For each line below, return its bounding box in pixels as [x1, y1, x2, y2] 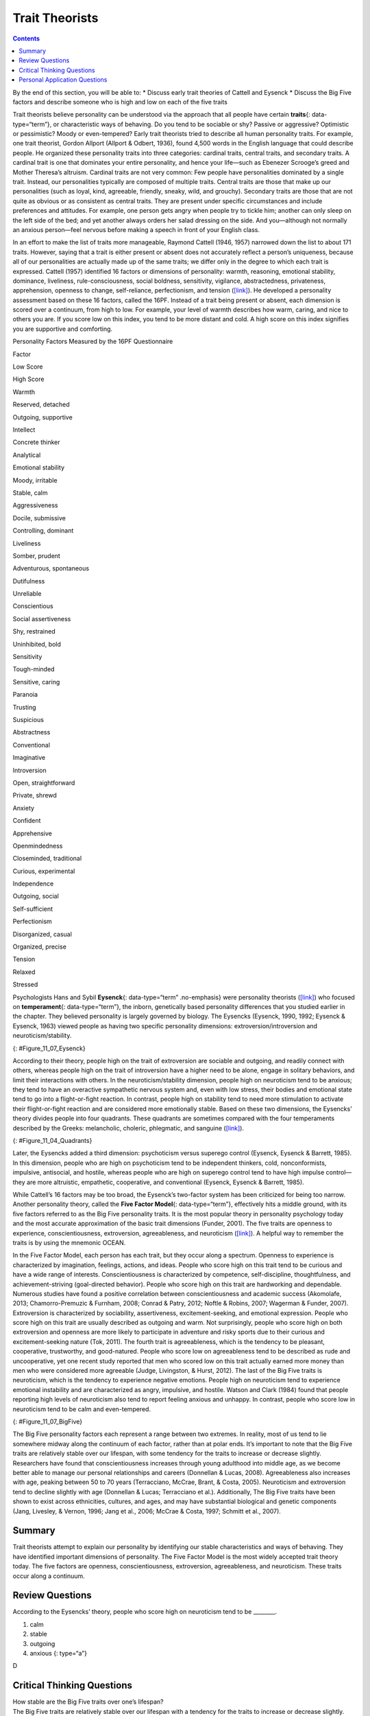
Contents [12, 34, 40, 43]
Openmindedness [12, 842, 63, 850]
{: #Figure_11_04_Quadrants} [12, 1137, 92, 1145]
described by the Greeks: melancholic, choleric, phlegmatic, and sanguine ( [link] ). [12, 1124, 245, 1132]
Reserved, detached [12, 400, 70, 408]
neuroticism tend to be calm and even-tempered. [12, 1404, 151, 1413]
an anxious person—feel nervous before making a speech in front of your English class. [12, 225, 260, 233]
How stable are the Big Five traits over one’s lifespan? [12, 1697, 164, 1706]
